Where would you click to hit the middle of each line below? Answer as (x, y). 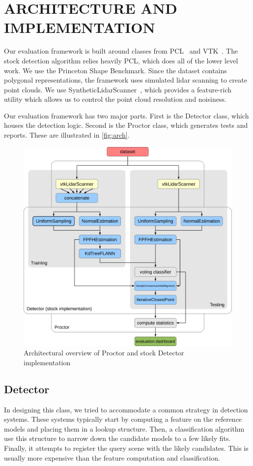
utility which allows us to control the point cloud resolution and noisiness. (115, 99)
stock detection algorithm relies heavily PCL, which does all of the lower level (121, 60)
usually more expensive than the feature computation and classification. (112, 457)
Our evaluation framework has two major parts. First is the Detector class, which (126, 115)
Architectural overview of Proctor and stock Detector (104, 353)
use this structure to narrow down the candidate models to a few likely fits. (117, 438)
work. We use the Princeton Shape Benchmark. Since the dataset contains (115, 70)
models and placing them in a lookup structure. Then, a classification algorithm (124, 428)
